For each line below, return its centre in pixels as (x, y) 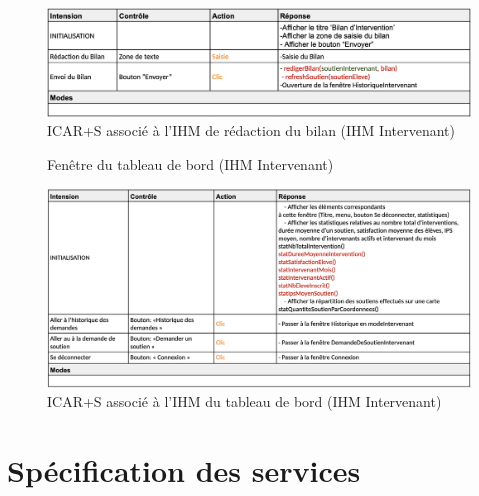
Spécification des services (184, 470)
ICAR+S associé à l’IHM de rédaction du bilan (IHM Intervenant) (251, 130)
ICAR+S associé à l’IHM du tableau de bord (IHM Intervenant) (244, 401)
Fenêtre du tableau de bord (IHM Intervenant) (190, 164)
